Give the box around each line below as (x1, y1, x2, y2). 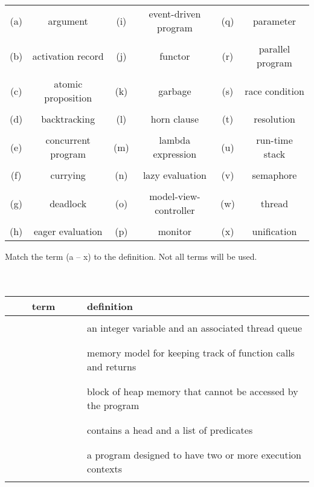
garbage (158, 83, 191, 98)
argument (48, 13, 88, 28)
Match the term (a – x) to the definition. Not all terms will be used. (5, 250, 257, 262)
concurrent (45, 133, 91, 147)
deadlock (50, 196, 87, 210)
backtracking (41, 112, 95, 126)
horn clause (150, 112, 199, 126)
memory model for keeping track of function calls (87, 345, 295, 360)
